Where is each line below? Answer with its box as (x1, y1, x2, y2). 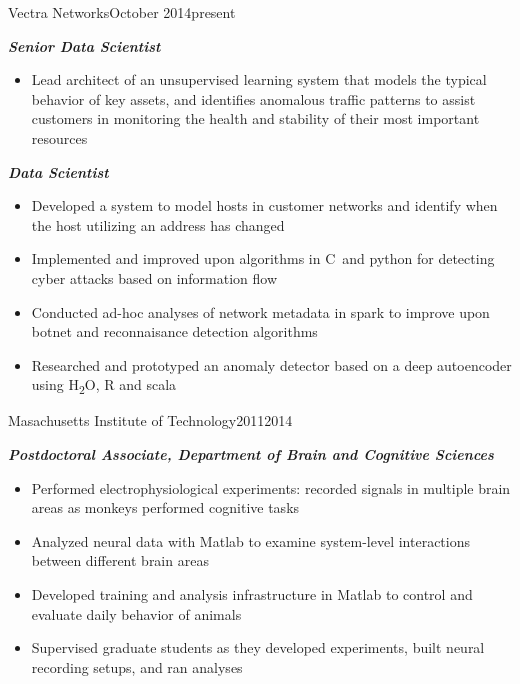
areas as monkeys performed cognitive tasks (31, 497, 300, 518)
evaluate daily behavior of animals (31, 603, 242, 624)
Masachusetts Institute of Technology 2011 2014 (8, 410, 293, 431)
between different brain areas (31, 550, 209, 571)
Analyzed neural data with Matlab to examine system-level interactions (31, 530, 470, 551)
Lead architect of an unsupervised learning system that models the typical (31, 69, 487, 90)
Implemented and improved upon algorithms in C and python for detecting (31, 248, 495, 269)
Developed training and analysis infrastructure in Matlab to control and (31, 584, 473, 604)
